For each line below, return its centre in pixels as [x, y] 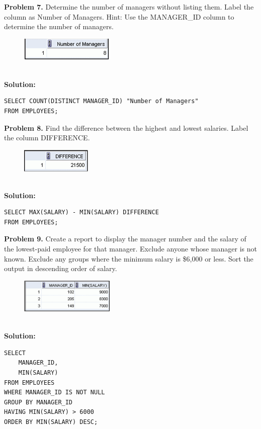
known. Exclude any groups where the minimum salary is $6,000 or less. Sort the [129, 258]
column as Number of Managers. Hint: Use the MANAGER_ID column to [119, 16]
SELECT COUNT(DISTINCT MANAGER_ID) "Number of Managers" [101, 101]
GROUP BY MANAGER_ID [38, 402]
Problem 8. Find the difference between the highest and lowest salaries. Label [126, 127]
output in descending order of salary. [61, 268]
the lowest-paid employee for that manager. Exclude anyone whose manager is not [130, 249]
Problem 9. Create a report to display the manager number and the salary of [125, 239]
